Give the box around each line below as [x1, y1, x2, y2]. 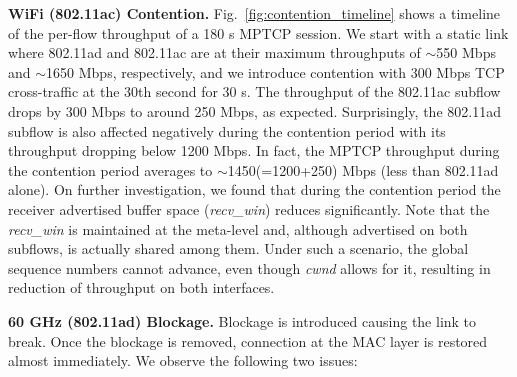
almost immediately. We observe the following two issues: [8, 350, 358, 371]
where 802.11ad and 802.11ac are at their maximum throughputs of [8, 42, 421, 63]
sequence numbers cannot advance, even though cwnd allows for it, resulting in [8, 257, 491, 278]
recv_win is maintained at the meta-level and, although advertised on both [8, 218, 468, 239]
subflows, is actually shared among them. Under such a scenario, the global [8, 238, 469, 259]
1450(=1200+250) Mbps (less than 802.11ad [227, 159, 499, 180]
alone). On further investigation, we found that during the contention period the [8, 179, 501, 200]
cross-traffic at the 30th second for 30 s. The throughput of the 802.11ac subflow [8, 81, 501, 102]
